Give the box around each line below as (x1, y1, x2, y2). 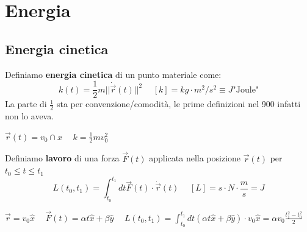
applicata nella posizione (149, 152, 241, 164)
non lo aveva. (5, 110, 54, 122)
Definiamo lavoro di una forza (5, 152, 120, 164)
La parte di (5, 97, 47, 110)
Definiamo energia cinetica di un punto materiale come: (5, 68, 222, 80)
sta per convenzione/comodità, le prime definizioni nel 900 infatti (56, 97, 301, 110)
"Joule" (233, 85, 259, 94)
